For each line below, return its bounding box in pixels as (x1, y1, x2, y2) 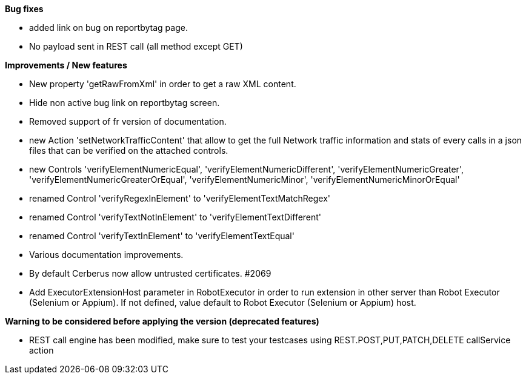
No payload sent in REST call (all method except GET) (29, 41, 243, 51)
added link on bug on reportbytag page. (29, 22, 188, 33)
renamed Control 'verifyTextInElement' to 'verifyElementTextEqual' (29, 231, 295, 241)
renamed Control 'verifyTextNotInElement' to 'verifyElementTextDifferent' (29, 212, 322, 222)
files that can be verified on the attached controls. (29, 145, 228, 156)
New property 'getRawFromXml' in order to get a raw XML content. (29, 79, 296, 89)
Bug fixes (5, 4, 44, 14)
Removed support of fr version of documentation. (29, 116, 227, 127)
